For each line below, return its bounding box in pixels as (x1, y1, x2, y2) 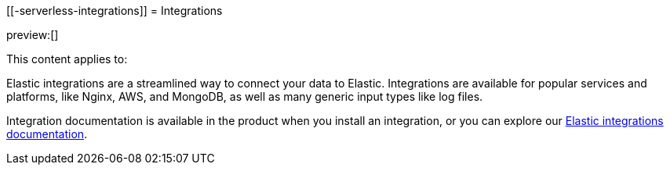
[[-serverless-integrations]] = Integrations (6, 4, 223, 17)
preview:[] (6, 28, 59, 41)
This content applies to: (6, 52, 128, 66)
